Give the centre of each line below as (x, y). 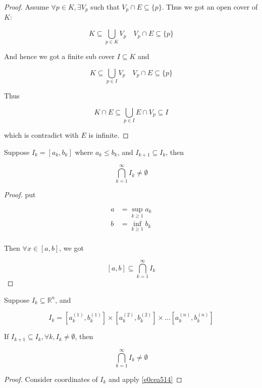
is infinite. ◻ (109, 135)
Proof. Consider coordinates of (51, 379)
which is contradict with (41, 135)
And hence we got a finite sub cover (60, 56)
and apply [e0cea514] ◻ (145, 379)
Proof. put (20, 195)
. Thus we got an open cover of (210, 7)
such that (105, 7)
